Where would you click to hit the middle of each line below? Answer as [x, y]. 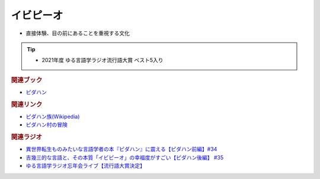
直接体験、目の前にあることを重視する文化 [78, 33]
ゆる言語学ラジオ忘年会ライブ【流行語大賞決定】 [85, 166]
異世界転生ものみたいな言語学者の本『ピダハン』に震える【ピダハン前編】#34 [121, 149]
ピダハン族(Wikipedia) [53, 117]
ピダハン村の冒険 [47, 125]
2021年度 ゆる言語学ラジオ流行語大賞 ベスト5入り [103, 60]
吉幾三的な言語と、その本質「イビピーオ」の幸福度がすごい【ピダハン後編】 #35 [125, 157]
